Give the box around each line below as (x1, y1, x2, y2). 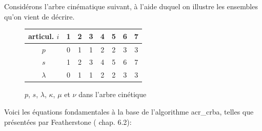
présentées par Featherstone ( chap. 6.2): (4, 116, 132, 127)
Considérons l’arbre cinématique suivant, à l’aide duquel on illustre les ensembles (4, 1, 258, 11)
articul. (28, 30, 54, 41)
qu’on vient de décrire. (4, 11, 75, 22)
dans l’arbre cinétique (78, 89, 147, 100)
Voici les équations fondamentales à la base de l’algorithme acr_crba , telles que (4, 106, 254, 117)
